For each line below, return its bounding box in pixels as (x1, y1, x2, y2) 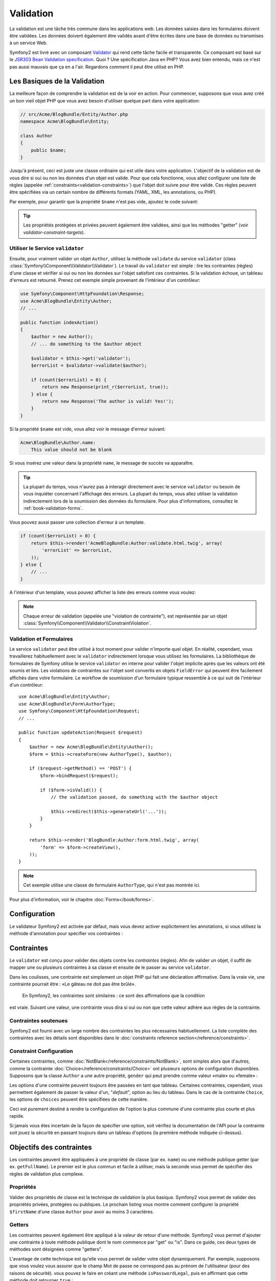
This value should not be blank (31, 447, 112, 453)
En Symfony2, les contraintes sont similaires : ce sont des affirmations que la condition (22, 993, 205, 999)
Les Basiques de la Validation (9, 77, 105, 86)
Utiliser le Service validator (9, 244, 84, 252)
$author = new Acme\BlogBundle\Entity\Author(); (29, 744, 153, 750)
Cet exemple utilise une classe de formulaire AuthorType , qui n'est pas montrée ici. (23, 882, 200, 889)
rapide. (9, 1113, 25, 1119)
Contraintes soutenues (9, 1017, 68, 1024)
